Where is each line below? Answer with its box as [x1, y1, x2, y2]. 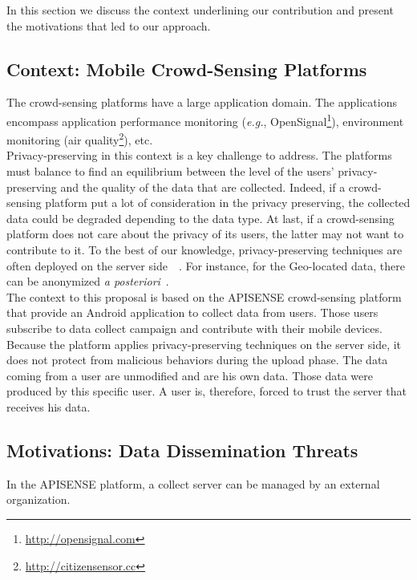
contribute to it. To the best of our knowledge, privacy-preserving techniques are [6, 241, 403, 258]
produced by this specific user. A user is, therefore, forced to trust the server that [6, 383, 407, 400]
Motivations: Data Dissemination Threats [6, 437, 358, 462]
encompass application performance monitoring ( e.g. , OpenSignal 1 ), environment [6, 110, 404, 129]
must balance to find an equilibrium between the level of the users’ [6, 163, 334, 180]
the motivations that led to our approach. [6, 17, 211, 34]
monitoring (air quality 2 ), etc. [6, 129, 153, 148]
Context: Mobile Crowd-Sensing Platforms [6, 56, 367, 81]
